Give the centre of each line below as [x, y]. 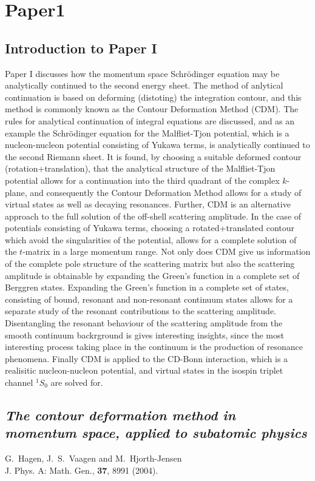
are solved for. [77, 382]
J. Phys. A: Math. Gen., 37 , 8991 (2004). [82, 470]
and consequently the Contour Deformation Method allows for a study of [166, 192]
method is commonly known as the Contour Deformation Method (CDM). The [152, 109]
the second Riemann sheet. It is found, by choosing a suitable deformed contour [153, 156]
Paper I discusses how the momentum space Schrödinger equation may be [142, 73]
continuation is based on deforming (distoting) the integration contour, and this [153, 97]
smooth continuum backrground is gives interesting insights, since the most [144, 335]
